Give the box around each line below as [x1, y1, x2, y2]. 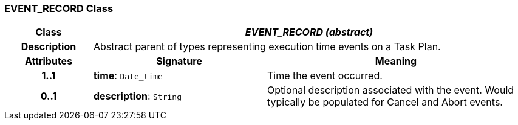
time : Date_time [93, 69, 163, 82]
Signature [156, 55, 202, 68]
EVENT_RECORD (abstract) [245, 26, 373, 39]
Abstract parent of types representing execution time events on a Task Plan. [93, 40, 441, 53]
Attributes [24, 55, 73, 68]
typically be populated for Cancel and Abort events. [267, 96, 503, 109]
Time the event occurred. [267, 69, 383, 82]
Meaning [375, 55, 417, 68]
